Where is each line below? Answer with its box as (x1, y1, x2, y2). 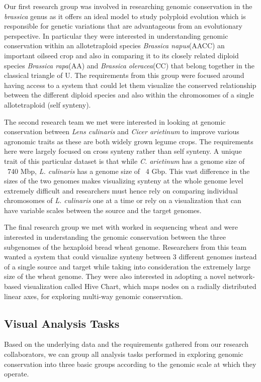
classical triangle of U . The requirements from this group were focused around (4, 70, 244, 80)
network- (228, 271, 255, 281)
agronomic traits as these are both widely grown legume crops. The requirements (4, 136, 253, 146)
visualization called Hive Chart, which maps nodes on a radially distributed (23, 281, 256, 292)
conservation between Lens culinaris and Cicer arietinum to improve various (4, 126, 239, 137)
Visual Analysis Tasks (4, 315, 120, 331)
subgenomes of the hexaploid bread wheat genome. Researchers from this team (4, 241, 247, 252)
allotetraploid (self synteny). (4, 99, 91, 110)
